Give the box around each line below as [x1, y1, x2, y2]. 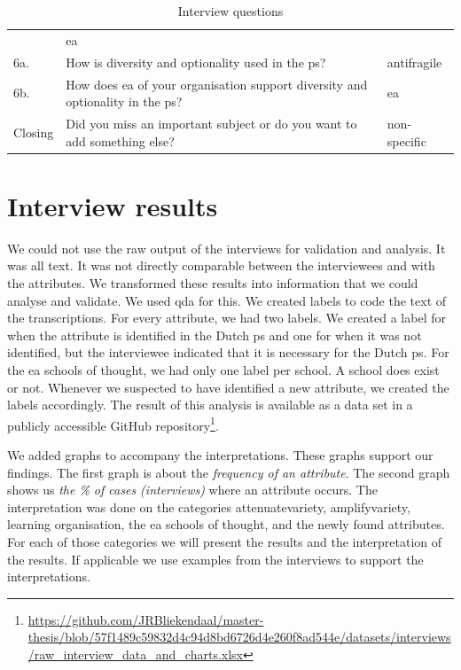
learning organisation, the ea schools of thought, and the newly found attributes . [7, 515, 445, 534]
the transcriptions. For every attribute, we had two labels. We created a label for [7, 308, 446, 327]
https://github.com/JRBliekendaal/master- [27, 610, 264, 628]
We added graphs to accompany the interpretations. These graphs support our [7, 445, 434, 464]
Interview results [7, 187, 218, 223]
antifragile [387, 52, 442, 71]
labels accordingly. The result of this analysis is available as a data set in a [7, 395, 413, 414]
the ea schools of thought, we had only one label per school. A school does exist [7, 360, 440, 378]
